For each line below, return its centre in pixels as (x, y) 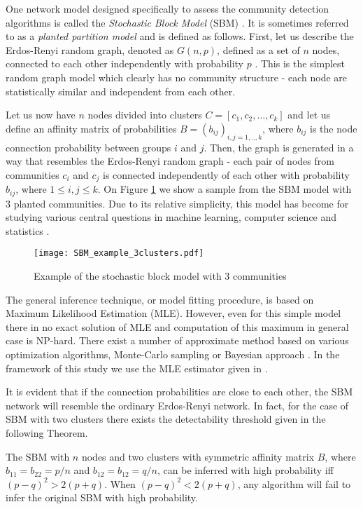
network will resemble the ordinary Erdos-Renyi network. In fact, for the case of (177, 405)
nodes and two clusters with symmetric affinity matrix (198, 456)
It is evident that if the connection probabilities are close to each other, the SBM (179, 392)
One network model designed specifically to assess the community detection (168, 8)
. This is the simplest (300, 63)
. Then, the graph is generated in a (279, 147)
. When (120, 483)
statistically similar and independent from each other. (121, 91)
